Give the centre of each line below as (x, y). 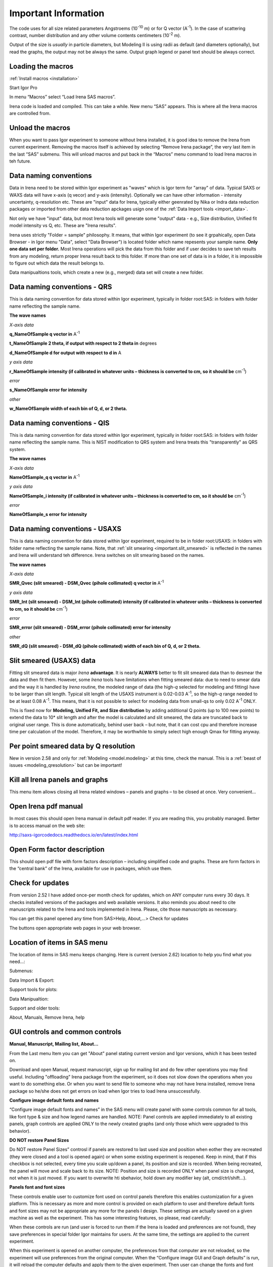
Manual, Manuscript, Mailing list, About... (54, 1044)
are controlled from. (30, 114)
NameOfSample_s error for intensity (48, 514)
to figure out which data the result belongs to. (57, 263)
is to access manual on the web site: (47, 826)
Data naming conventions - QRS (61, 287)
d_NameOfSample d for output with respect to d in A (65, 353)
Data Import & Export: (32, 980)
